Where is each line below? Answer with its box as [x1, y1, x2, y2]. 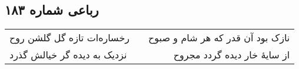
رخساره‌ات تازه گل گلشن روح [9, 31, 130, 45]
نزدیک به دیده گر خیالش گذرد [9, 48, 127, 62]
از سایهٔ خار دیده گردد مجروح [173, 48, 290, 62]
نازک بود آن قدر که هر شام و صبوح [148, 31, 290, 45]
